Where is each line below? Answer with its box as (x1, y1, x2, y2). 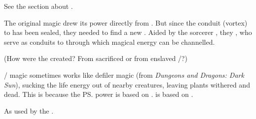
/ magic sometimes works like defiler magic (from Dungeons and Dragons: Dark (4, 69, 244, 80)
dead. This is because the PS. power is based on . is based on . (4, 89, 193, 99)
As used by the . (4, 105, 54, 116)
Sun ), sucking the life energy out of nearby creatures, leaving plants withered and (4, 79, 250, 89)
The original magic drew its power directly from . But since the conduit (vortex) (4, 17, 248, 28)
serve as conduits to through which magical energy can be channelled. (4, 36, 215, 47)
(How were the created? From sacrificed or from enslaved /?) (4, 53, 187, 63)
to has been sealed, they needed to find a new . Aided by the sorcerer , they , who (4, 27, 252, 37)
